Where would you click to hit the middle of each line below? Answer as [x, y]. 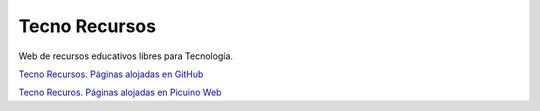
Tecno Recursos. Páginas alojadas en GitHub [111, 74]
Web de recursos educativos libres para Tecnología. [126, 56]
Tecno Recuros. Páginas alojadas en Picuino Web [120, 92]
